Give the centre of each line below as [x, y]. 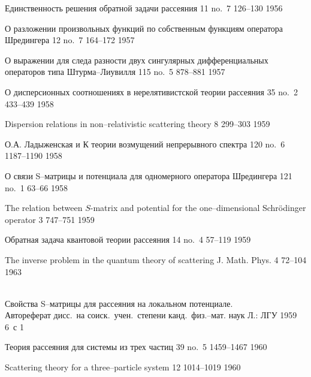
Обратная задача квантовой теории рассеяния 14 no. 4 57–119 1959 [128, 239]
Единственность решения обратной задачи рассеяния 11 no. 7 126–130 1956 [144, 8]
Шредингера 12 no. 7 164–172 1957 [70, 40]
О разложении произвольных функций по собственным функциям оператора [144, 28]
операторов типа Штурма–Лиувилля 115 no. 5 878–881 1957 [115, 72]
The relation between [44, 208]
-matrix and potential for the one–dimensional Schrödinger [198, 208]
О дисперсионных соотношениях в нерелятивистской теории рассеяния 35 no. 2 [151, 91]
